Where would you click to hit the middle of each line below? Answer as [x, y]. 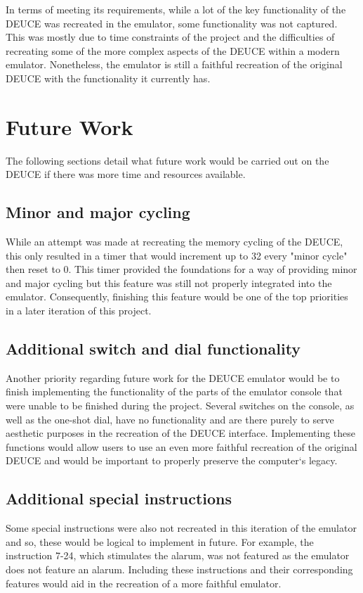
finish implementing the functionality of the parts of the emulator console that [174, 391]
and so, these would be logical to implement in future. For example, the [160, 541]
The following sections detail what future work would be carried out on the [167, 160]
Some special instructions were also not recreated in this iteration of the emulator [181, 528]
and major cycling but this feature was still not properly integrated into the [169, 282]
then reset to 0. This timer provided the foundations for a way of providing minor [181, 269]
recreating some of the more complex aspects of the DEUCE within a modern [173, 50]
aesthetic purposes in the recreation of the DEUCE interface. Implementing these [181, 433]
